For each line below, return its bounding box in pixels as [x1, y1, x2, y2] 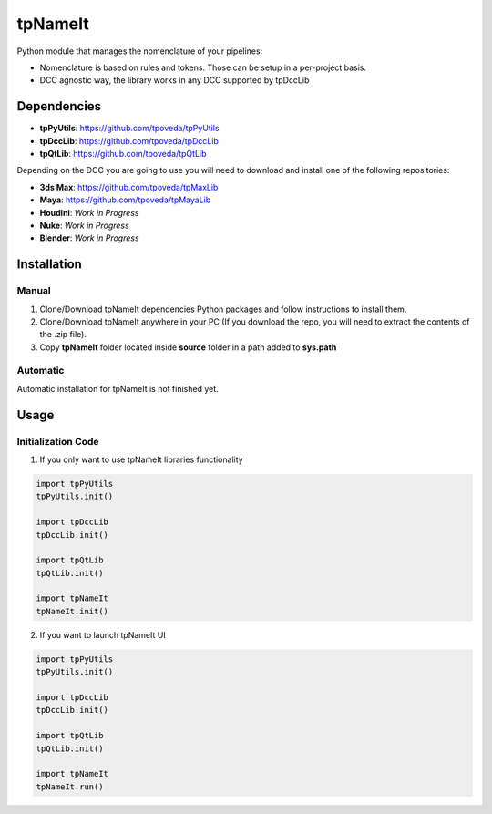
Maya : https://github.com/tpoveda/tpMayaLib [39, 194, 211, 205]
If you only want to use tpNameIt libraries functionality [39, 454, 243, 465]
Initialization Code [16, 435, 99, 448]
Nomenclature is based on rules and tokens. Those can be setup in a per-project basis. [39, 62, 367, 73]
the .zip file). [39, 329, 87, 340]
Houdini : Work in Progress [39, 207, 139, 218]
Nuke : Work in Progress [39, 220, 129, 231]
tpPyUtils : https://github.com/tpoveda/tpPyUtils [39, 123, 220, 134]
